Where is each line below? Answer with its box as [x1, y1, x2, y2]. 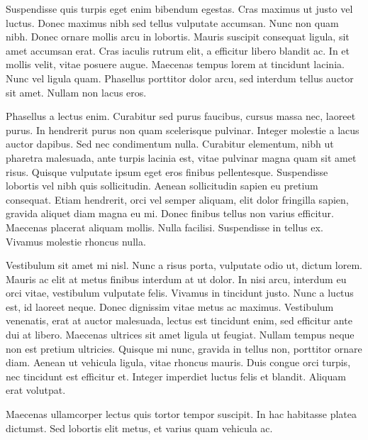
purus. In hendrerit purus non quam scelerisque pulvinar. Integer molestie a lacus [6, 122, 359, 137]
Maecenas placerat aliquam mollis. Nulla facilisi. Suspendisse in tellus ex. [6, 219, 323, 234]
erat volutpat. [6, 383, 66, 397]
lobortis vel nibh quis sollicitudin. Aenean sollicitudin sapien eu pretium [6, 178, 318, 193]
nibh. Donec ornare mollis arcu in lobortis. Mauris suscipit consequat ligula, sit [6, 29, 350, 44]
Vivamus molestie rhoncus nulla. [6, 233, 146, 248]
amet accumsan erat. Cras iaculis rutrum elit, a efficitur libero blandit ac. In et [6, 43, 350, 57]
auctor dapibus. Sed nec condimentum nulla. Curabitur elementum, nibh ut [6, 136, 334, 151]
